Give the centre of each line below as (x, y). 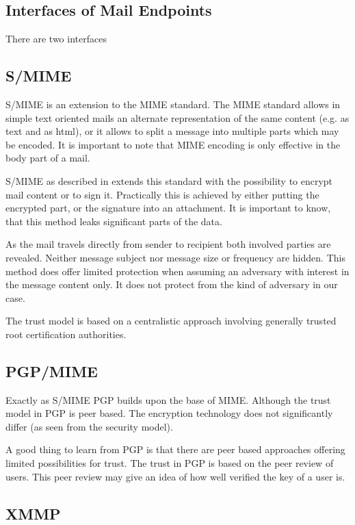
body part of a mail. (48, 158)
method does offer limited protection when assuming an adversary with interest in (177, 271)
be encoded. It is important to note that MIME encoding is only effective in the (173, 144)
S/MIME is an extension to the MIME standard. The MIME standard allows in (173, 104)
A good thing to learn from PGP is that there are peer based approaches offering (175, 449)
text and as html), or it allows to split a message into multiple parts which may (172, 131)
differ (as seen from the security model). (89, 426)
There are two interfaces (56, 39)
